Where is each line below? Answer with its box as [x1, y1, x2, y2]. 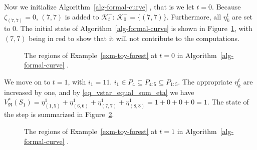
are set [232, 11, 252, 21]
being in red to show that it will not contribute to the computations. [29, 33, 240, 43]
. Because [212, 1, 241, 11]
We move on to [4, 76, 51, 86]
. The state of [207, 96, 249, 107]
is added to [65, 11, 99, 21]
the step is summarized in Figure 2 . [4, 109, 114, 119]
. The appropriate [178, 76, 232, 86]
